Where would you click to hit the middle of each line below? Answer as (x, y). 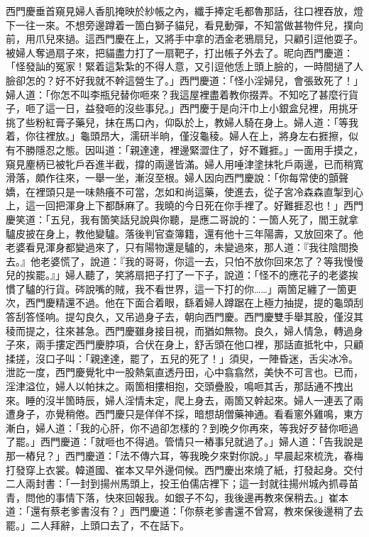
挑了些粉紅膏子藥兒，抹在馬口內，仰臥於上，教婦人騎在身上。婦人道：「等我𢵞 (183, 122)
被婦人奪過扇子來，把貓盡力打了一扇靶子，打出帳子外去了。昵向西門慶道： (180, 52)
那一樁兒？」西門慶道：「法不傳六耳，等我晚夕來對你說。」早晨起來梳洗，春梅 (184, 455)
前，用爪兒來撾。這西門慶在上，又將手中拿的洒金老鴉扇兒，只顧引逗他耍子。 (184, 39)
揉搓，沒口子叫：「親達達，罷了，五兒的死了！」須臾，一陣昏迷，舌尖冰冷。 (182, 358)
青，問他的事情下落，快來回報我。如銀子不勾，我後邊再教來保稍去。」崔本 (177, 497)
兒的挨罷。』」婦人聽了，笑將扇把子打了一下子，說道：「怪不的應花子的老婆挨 (182, 275)
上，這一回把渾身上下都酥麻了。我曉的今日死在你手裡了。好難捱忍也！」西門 (184, 205)
